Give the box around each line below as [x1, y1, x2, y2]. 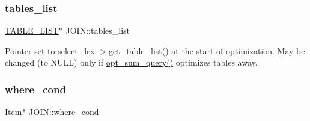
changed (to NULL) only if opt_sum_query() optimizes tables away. [5, 56, 258, 69]
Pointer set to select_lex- [5, 44, 98, 57]
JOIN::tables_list [65, 24, 130, 37]
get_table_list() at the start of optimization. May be [109, 44, 305, 57]
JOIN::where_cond [29, 105, 99, 118]
